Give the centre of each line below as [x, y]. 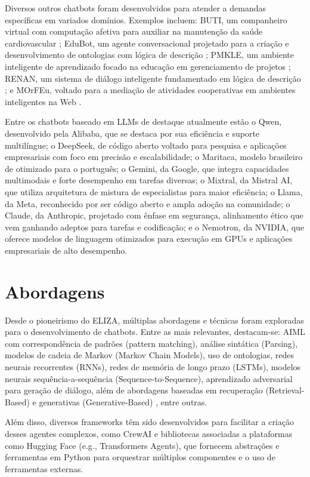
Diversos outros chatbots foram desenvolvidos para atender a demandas [136, 8]
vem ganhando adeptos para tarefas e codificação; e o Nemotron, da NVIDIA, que [155, 227]
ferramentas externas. [44, 468]
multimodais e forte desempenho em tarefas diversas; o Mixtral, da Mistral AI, [149, 180]
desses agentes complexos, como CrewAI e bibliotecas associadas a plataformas [149, 433]
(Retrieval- [285, 390]
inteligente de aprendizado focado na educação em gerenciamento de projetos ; [148, 66]
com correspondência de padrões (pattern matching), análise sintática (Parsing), [151, 343]
